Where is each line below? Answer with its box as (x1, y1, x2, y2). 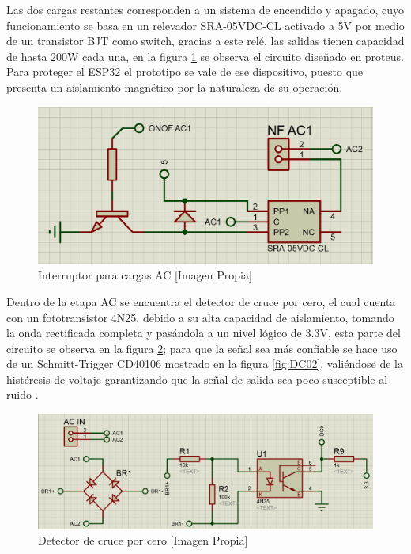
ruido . (6, 386, 39, 403)
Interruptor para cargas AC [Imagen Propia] (38, 267, 252, 283)
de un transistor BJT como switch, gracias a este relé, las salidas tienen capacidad (6, 32, 405, 49)
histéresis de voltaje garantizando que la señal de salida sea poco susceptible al (6, 370, 388, 387)
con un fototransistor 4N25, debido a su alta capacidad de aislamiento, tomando (6, 309, 394, 325)
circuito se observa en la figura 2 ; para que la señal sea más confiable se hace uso (6, 340, 398, 356)
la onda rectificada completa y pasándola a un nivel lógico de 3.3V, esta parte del (6, 324, 401, 341)
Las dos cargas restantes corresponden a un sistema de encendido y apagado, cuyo (6, 2, 404, 17)
